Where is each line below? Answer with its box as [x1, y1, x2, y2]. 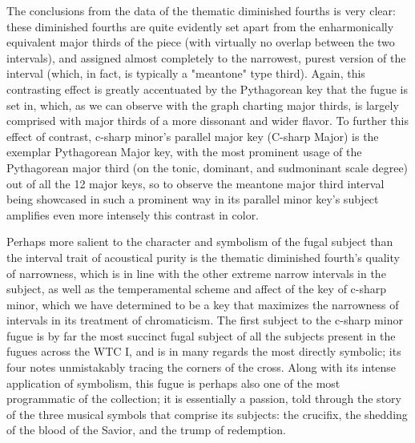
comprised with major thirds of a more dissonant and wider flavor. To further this [6, 112, 409, 129]
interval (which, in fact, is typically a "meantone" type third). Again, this [6, 65, 365, 82]
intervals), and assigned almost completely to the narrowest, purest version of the [6, 49, 406, 66]
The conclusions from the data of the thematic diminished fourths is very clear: [6, 2, 396, 18]
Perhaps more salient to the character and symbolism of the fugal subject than [6, 233, 393, 250]
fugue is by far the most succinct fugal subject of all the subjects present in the [6, 327, 396, 344]
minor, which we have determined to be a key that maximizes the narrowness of [6, 296, 399, 312]
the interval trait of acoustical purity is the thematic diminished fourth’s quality [6, 248, 400, 265]
